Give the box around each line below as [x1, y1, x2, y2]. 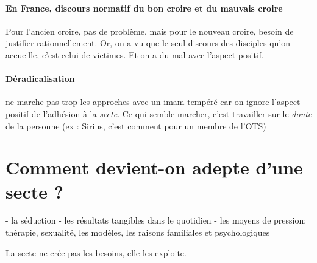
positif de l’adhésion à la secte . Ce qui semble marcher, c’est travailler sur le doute [5, 107, 312, 120]
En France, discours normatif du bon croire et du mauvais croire [5, 1, 283, 14]
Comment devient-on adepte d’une [5, 155, 303, 180]
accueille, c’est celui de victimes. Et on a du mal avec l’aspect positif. [5, 48, 264, 61]
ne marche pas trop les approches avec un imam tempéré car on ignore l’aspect [5, 95, 301, 108]
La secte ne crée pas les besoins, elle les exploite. [5, 246, 187, 259]
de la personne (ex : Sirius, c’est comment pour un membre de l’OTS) [5, 119, 266, 132]
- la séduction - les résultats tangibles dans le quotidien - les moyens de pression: [5, 214, 307, 227]
